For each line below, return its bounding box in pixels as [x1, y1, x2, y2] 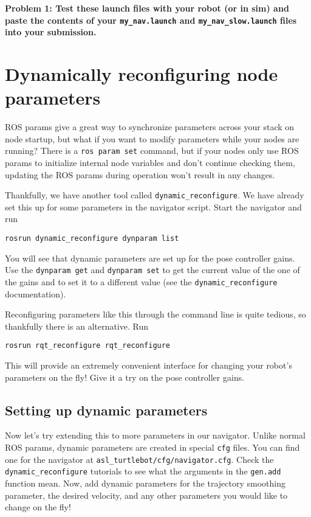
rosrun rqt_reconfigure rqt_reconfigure [5, 341, 171, 350]
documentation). [5, 287, 66, 300]
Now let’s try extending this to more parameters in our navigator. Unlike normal [5, 429, 306, 442]
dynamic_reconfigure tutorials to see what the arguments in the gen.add [5, 465, 281, 477]
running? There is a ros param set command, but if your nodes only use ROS [5, 144, 299, 157]
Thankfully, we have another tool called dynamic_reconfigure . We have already [5, 189, 304, 201]
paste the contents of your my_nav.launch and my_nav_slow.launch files [5, 13, 297, 26]
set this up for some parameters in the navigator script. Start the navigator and [5, 200, 302, 213]
